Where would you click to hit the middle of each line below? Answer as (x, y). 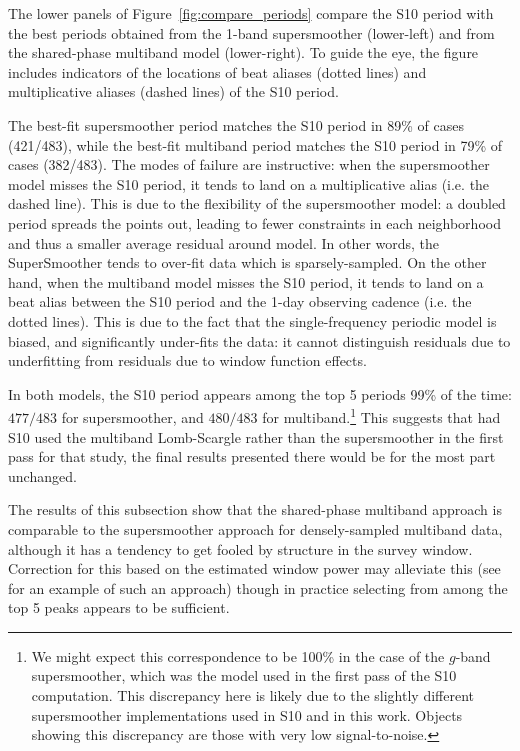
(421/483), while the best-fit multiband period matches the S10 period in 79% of (255, 144)
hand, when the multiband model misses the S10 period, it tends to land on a (246, 281)
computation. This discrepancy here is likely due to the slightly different (252, 695)
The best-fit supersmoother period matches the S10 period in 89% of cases (236, 124)
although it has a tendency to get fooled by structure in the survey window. (240, 548)
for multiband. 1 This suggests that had (381, 415)
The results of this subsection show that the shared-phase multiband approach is (255, 509)
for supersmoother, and (132, 416)
